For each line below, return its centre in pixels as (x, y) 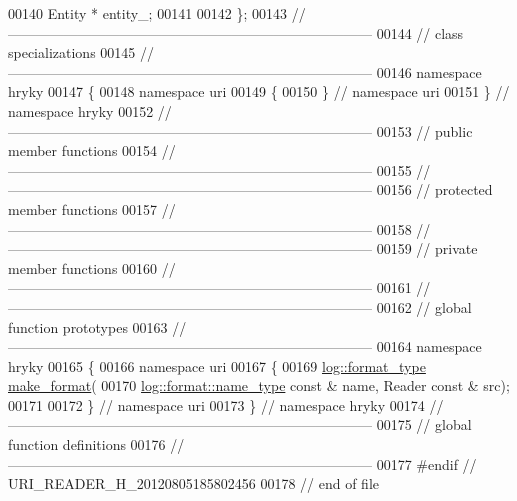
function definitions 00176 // (96, 444)
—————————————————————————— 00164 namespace (245, 346)
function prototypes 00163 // (97, 326)
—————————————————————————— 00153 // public (240, 130)
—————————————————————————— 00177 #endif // (242, 463)
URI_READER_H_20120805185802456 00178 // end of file (194, 483)
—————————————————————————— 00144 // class (236, 32)
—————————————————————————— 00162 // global (240, 306)
